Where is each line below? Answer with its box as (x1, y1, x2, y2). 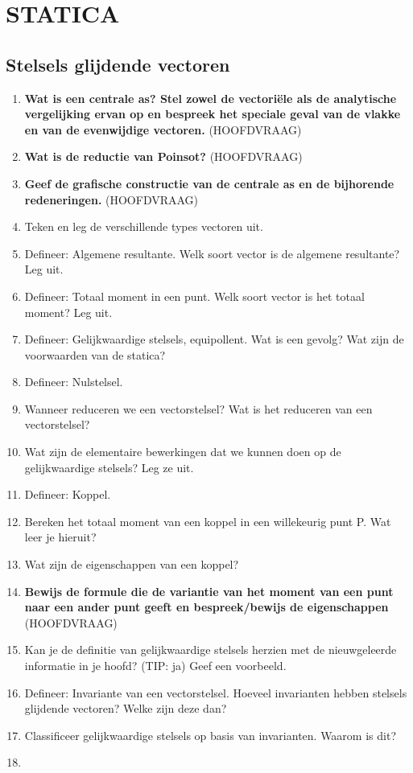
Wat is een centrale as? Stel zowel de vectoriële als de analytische (24, 89, 397, 106)
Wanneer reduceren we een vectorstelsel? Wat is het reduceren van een (24, 400, 373, 417)
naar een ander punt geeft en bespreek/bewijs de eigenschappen (24, 598, 389, 615)
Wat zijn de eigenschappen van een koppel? (24, 556, 239, 573)
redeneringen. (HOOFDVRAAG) (24, 191, 199, 208)
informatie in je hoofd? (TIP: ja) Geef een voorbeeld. (24, 657, 287, 674)
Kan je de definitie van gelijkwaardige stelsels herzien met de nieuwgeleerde (24, 641, 397, 658)
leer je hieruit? (24, 528, 97, 545)
